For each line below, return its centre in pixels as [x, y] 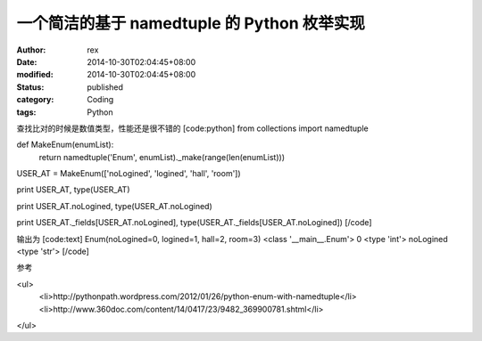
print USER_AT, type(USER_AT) [73, 190]
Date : [27, 61]
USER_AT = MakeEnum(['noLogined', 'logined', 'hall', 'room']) [129, 174]
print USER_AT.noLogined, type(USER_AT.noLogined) [115, 206]
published [105, 87]
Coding [100, 100]
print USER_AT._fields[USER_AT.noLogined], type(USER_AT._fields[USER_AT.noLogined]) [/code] [194, 223]
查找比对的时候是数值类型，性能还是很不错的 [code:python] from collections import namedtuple [193, 128]
